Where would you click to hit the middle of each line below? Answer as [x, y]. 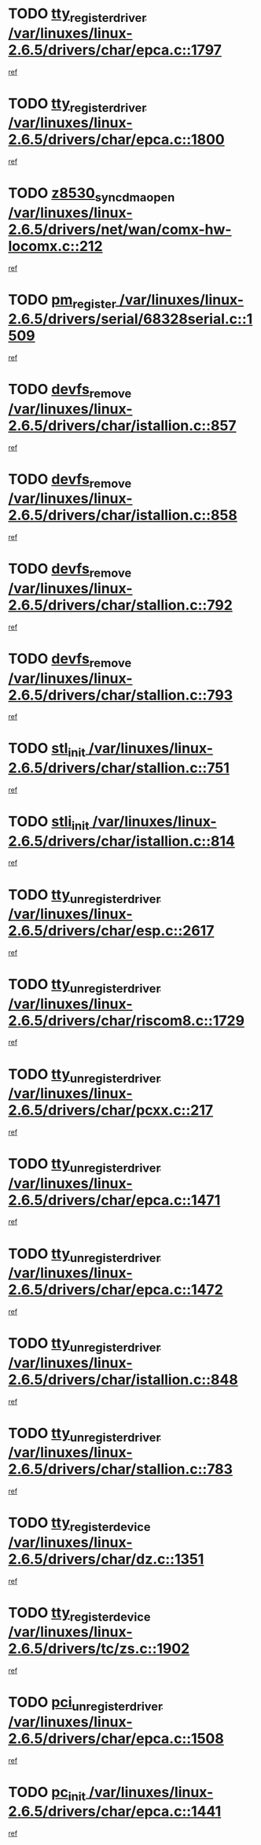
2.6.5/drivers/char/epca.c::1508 [116, 1738]
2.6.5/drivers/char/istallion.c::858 [123, 515]
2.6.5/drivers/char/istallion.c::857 [122, 425]
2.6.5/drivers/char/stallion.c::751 [119, 768]
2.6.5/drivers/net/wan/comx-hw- [120, 229]
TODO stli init [49, 823]
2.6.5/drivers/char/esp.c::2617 [111, 931]
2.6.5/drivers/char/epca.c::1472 [116, 1290]
